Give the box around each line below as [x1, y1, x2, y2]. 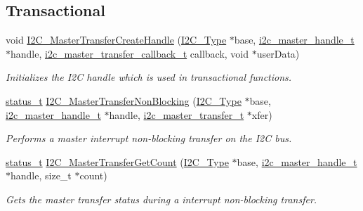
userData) [256, 46, 300, 60]
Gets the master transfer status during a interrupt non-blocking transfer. [6, 191, 317, 206]
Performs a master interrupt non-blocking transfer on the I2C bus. [6, 131, 292, 146]
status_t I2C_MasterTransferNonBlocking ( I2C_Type [6, 93, 242, 108]
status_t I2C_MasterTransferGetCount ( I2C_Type [6, 154, 229, 169]
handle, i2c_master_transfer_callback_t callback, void [11, 46, 249, 60]
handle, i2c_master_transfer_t [109, 107, 244, 122]
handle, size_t [11, 168, 72, 183]
